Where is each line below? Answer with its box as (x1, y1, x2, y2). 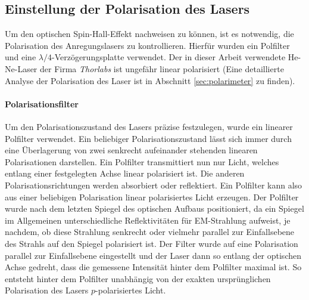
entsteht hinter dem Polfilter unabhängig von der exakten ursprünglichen (5, 272, 271, 284)
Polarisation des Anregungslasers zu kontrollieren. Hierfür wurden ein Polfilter (5, 39, 290, 51)
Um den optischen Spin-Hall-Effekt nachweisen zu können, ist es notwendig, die (5, 27, 294, 40)
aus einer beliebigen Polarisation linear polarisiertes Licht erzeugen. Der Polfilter (5, 190, 299, 203)
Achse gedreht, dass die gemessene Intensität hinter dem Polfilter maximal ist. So (5, 261, 302, 273)
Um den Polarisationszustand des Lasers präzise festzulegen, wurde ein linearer (5, 120, 293, 132)
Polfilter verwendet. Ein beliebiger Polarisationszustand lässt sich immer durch (5, 132, 292, 144)
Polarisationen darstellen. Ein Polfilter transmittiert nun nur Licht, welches (5, 155, 279, 168)
